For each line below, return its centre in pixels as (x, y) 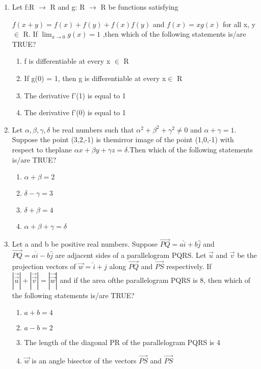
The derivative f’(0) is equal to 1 (75, 112)
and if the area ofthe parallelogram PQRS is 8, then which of (155, 280)
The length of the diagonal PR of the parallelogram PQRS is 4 (122, 342)
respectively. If (189, 266)
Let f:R (23, 7)
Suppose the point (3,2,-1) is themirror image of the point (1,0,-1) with (123, 139)
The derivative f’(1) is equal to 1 (75, 95)
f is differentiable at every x (67, 61)
